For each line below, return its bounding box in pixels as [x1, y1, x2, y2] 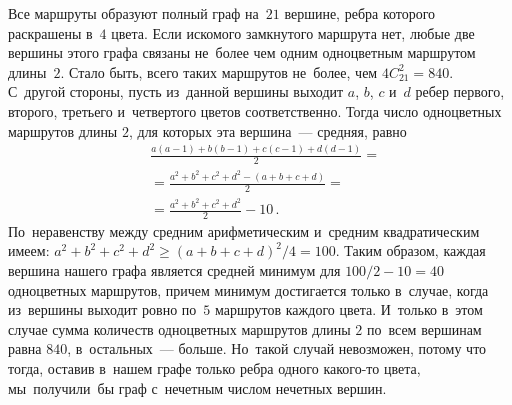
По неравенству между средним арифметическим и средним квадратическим [8, 220, 480, 241]
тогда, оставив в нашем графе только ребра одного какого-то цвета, [8, 358, 421, 379]
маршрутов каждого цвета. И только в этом [215, 299, 483, 320]
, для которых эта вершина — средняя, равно [128, 120, 407, 141]
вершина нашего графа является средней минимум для [8, 260, 341, 281]
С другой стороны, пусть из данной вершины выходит [8, 81, 344, 102]
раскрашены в [8, 22, 93, 43]
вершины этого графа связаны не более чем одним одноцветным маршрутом [8, 42, 476, 63]
